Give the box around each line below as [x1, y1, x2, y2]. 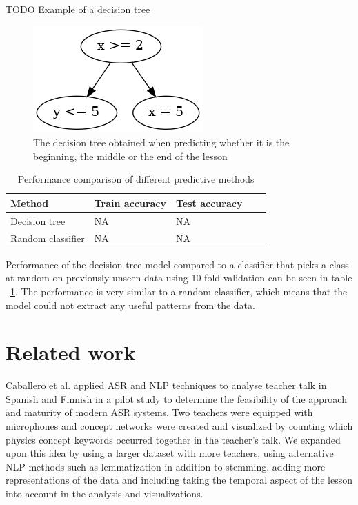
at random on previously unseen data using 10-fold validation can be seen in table [6, 270, 352, 285]
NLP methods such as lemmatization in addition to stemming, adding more [6, 459, 326, 473]
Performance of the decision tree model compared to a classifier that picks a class [6, 257, 349, 271]
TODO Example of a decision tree [6, 2, 150, 16]
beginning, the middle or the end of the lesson [33, 148, 228, 163]
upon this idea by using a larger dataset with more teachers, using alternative [6, 446, 334, 460]
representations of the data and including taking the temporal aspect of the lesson [6, 473, 352, 487]
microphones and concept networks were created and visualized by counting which [6, 419, 353, 433]
